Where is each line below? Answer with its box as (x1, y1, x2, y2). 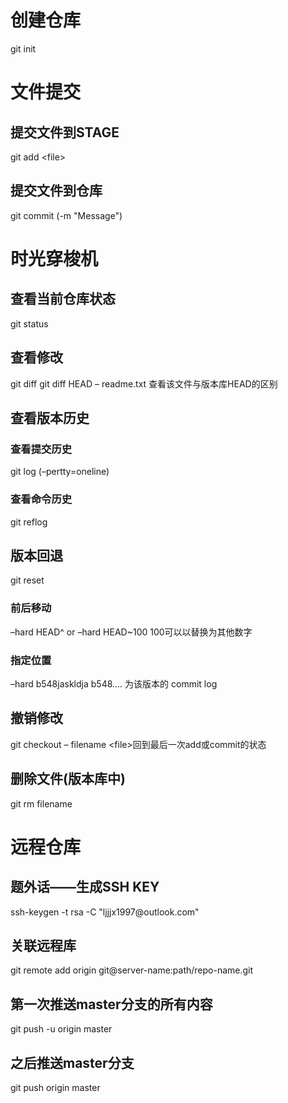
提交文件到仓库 (10, 182, 103, 200)
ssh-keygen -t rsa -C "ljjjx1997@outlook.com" (10, 906, 200, 918)
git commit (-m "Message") (10, 209, 123, 221)
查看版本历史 (10, 409, 90, 426)
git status (10, 317, 49, 330)
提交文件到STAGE (10, 124, 120, 141)
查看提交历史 (10, 442, 73, 456)
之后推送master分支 (10, 1054, 135, 1071)
